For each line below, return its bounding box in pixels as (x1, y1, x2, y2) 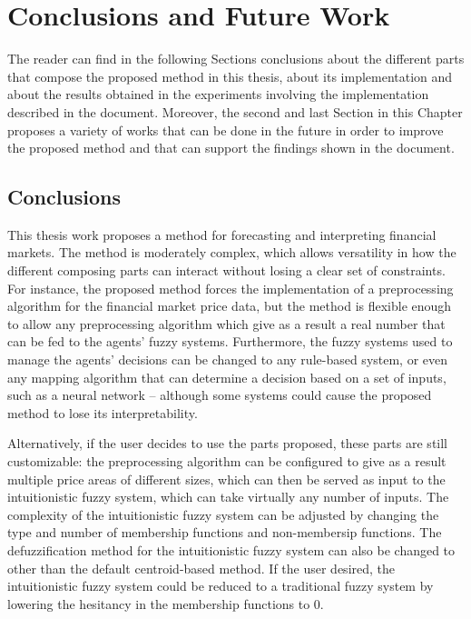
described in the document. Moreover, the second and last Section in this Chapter (7, 102, 463, 121)
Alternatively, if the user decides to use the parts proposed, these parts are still (7, 434, 448, 453)
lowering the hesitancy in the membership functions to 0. (7, 594, 324, 613)
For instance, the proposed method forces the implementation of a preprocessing (7, 278, 454, 297)
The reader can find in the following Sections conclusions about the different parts (7, 49, 465, 68)
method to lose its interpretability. (7, 403, 198, 422)
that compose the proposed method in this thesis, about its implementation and (7, 66, 453, 85)
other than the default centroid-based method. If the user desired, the (7, 558, 396, 577)
